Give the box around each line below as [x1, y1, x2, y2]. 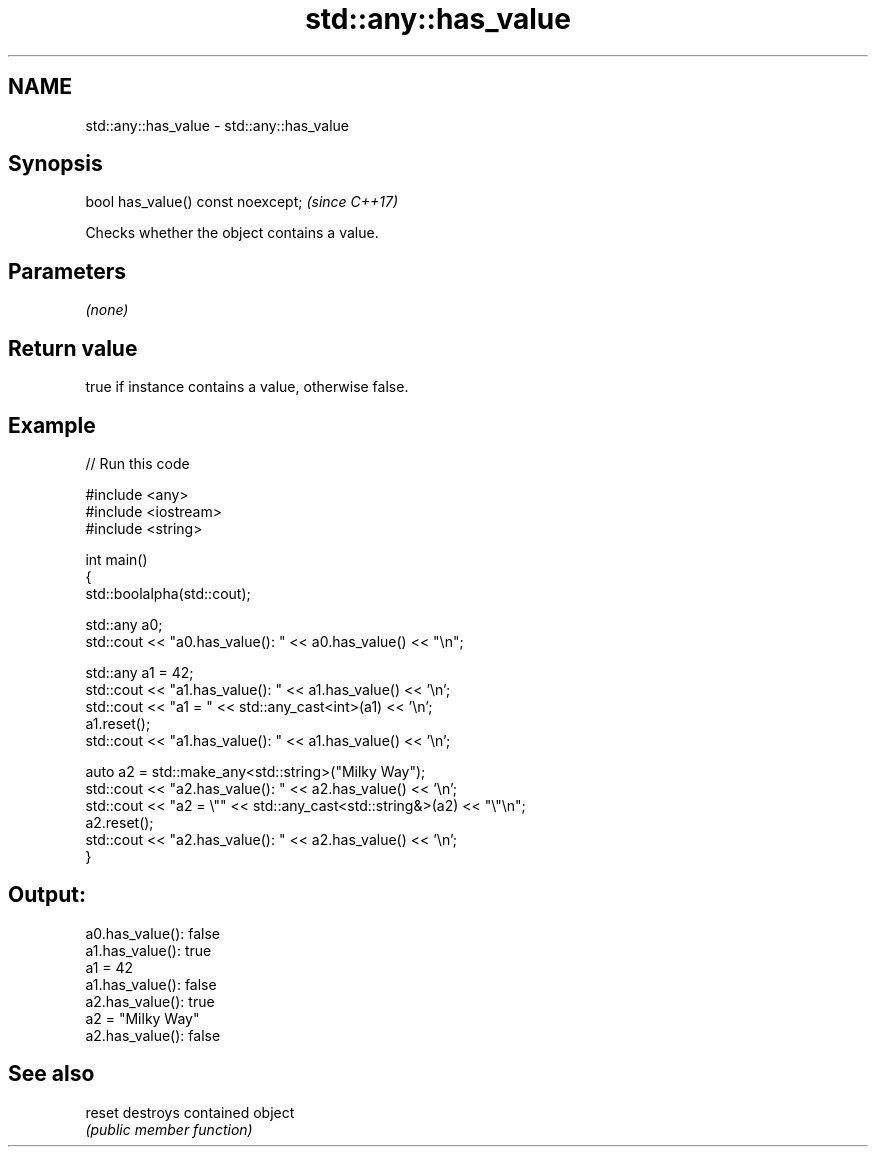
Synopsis [8, 151, 103, 177]
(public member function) [85, 1120, 253, 1138]
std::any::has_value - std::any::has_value [85, 116, 349, 134]
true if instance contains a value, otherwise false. [85, 378, 409, 396]
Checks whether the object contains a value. [85, 224, 379, 242]
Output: [8, 882, 86, 908]
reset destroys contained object [85, 1103, 295, 1121]
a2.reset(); [85, 813, 154, 831]
